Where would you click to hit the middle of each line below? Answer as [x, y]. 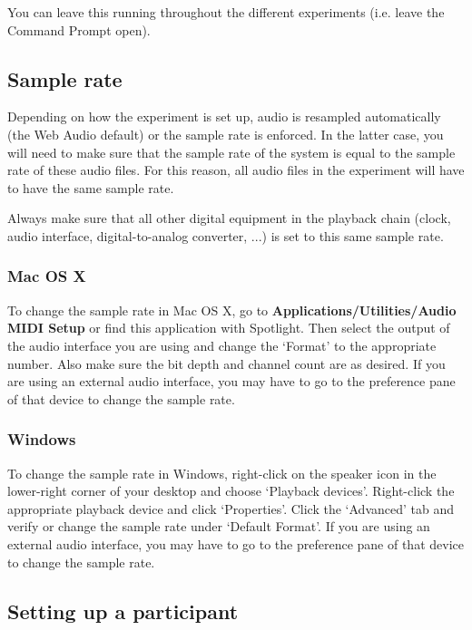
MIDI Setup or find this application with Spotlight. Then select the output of [229, 328]
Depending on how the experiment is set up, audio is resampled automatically [224, 116]
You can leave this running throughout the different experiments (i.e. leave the [226, 12]
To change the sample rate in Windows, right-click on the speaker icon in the [222, 473]
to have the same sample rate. [91, 187]
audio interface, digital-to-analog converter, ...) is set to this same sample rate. [226, 235]
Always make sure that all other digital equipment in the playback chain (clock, [229, 218]
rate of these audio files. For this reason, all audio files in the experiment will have [236, 170]
